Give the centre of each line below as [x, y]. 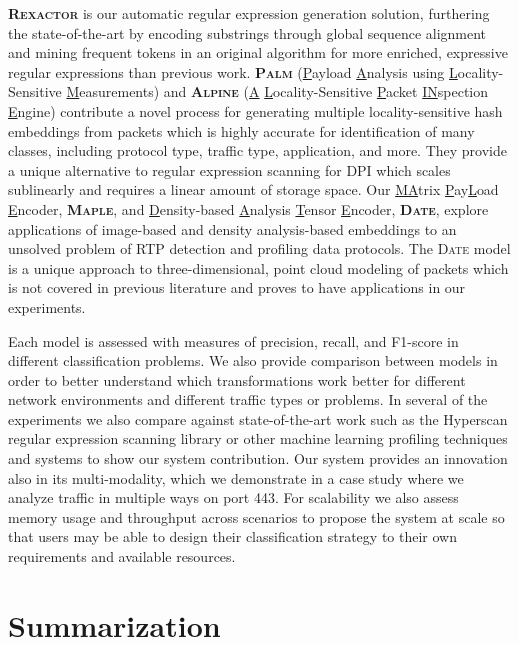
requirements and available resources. [122, 556]
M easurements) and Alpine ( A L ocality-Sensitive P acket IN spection [277, 91]
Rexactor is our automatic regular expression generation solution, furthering [249, 13]
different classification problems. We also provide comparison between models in [253, 360]
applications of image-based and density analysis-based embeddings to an [232, 228]
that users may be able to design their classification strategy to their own [232, 536]
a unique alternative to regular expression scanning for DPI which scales [229, 169]
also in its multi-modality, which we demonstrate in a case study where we [236, 477]
